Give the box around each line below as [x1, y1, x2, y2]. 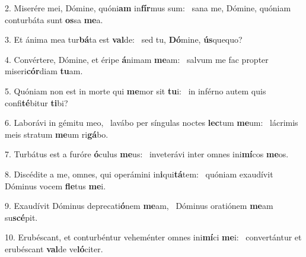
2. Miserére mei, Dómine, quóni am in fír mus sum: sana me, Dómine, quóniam [5, 2, 291, 14]
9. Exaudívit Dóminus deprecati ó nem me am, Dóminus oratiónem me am [5, 199, 273, 212]
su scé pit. [5, 211, 38, 223]
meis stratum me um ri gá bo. [5, 128, 109, 140]
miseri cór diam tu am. [5, 65, 83, 77]
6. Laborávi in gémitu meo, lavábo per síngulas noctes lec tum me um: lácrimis [5, 116, 298, 129]
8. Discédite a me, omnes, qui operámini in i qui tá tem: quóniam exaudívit [5, 167, 273, 180]
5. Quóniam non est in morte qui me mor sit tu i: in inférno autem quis [5, 84, 266, 97]
